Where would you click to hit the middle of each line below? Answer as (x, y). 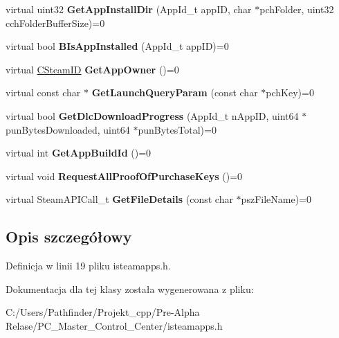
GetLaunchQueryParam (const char (175, 92)
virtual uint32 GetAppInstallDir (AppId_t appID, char (129, 9)
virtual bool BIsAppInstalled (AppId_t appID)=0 (117, 46)
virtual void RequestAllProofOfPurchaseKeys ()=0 (124, 176)
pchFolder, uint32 (297, 9)
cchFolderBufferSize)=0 (55, 23)
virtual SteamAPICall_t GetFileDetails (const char (119, 199)
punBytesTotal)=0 (177, 129)
